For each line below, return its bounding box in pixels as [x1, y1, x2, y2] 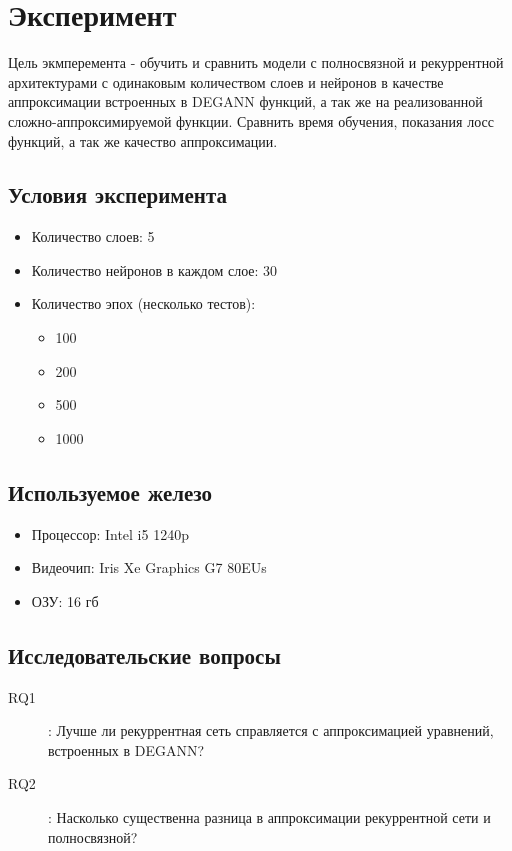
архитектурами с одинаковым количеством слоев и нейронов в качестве [8, 71, 444, 92]
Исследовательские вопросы [8, 639, 281, 670]
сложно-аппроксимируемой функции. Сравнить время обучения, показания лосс [8, 110, 494, 131]
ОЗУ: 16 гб [31, 590, 99, 611]
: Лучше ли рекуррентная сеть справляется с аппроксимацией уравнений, [48, 720, 494, 741]
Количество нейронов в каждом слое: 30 [31, 259, 278, 280]
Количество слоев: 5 [31, 226, 155, 247]
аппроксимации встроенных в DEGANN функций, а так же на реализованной [8, 91, 483, 112]
